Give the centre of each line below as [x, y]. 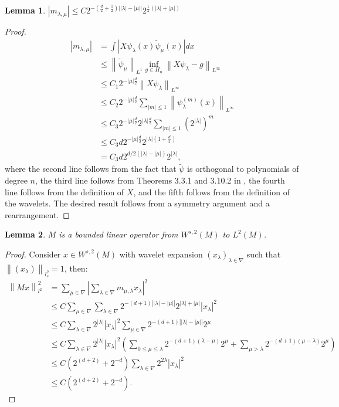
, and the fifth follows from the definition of [211, 191]
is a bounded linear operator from [118, 234]
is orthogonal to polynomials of [243, 169]
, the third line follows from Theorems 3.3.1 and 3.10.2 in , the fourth [160, 180]
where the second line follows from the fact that [91, 169]
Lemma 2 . [25, 234]
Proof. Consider [33, 254]
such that [264, 254]
